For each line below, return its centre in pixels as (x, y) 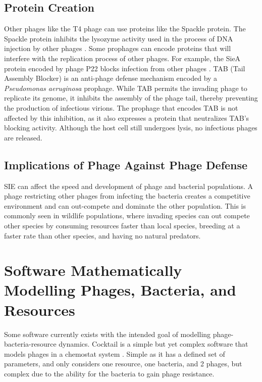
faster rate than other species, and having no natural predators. (102, 235)
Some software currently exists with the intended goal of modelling (108, 334)
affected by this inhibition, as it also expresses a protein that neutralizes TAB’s (127, 117)
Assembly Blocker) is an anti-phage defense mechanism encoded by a (111, 78)
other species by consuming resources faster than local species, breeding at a (122, 225)
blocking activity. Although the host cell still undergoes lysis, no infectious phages (131, 128)
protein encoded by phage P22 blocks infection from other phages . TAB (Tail (125, 68)
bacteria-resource (30, 344)
